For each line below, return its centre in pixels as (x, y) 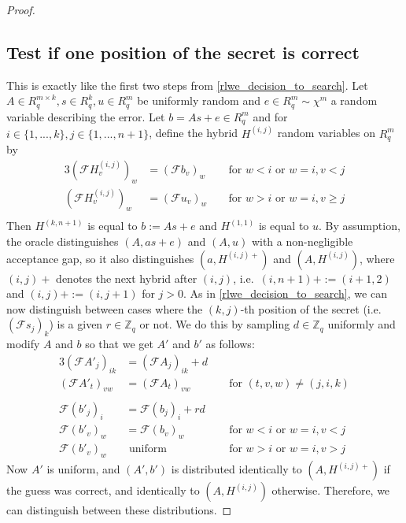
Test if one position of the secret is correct (183, 52)
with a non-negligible (302, 241)
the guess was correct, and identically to (103, 490)
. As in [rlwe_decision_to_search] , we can (285, 293)
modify (23, 344)
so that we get (119, 344)
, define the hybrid (194, 133)
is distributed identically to (236, 469)
